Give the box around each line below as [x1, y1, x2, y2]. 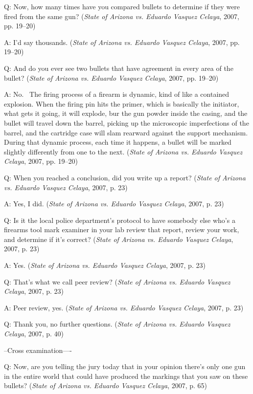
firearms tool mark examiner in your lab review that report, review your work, [4, 224, 239, 235]
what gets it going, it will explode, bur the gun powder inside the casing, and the [4, 108, 248, 118]
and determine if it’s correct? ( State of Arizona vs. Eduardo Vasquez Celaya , [4, 234, 233, 244]
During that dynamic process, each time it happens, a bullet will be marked [4, 137, 231, 147]
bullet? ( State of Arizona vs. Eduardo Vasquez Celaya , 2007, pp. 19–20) [4, 72, 219, 83]
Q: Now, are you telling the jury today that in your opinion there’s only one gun [4, 361, 246, 372]
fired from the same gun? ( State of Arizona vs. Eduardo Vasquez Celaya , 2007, [4, 11, 239, 21]
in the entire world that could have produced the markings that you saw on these [4, 371, 248, 381]
